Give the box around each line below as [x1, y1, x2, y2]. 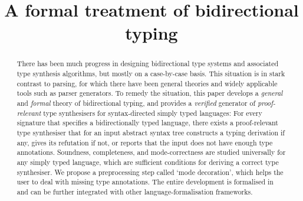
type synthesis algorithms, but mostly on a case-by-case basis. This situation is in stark [17, 69, 285, 79]
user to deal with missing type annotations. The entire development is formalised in [17, 177, 274, 187]
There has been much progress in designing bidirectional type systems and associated [17, 59, 279, 69]
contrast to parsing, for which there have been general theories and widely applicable [17, 78, 278, 88]
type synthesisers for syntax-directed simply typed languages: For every [43, 108, 262, 118]
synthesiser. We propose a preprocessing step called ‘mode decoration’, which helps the [17, 167, 284, 177]
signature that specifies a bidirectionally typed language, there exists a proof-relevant [17, 118, 278, 128]
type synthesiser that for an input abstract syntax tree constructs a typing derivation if [17, 127, 285, 137]
